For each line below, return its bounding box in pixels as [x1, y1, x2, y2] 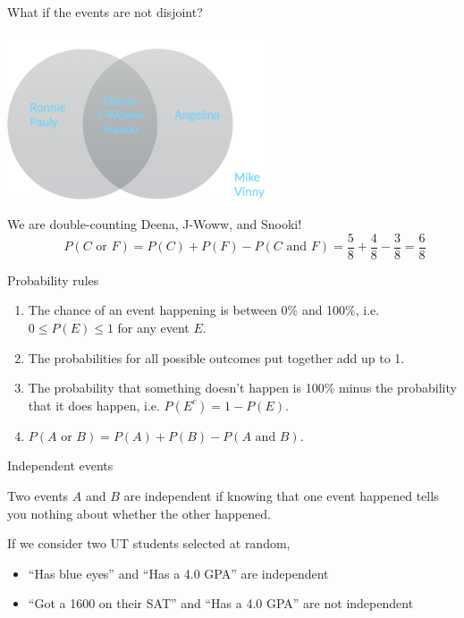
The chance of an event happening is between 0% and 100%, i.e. [28, 301, 380, 319]
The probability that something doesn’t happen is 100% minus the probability [28, 378, 457, 397]
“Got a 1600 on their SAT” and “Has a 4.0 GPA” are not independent [28, 594, 414, 613]
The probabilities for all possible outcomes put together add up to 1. [28, 348, 405, 367]
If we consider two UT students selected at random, [7, 534, 291, 553]
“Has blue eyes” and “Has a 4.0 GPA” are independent [28, 563, 329, 582]
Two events [7, 486, 69, 504]
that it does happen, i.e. [28, 395, 160, 414]
